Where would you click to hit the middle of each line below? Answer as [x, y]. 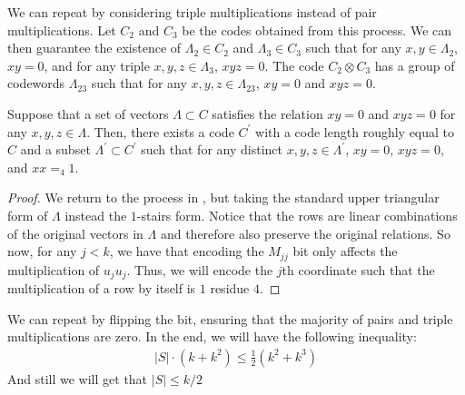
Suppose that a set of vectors [88, 113]
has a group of [415, 65]
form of [28, 215]
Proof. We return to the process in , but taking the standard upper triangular [223, 197]
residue [230, 288]
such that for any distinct [212, 149]
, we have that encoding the [187, 251]
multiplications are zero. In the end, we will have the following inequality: [212, 336]
